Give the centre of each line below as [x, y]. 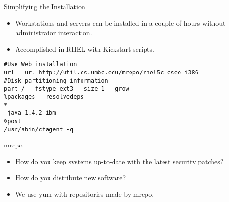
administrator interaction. [54, 32]
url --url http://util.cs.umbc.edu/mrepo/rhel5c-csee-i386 [101, 73]
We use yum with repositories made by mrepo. [85, 194]
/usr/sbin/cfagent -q [39, 129]
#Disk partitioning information [56, 81]
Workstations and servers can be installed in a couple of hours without [120, 23]
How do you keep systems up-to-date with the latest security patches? [119, 161]
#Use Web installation [41, 64]
